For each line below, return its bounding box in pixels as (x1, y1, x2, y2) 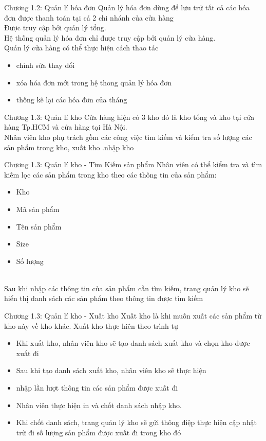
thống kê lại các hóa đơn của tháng (16, 94, 127, 105)
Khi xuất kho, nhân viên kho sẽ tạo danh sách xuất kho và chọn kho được (16, 338, 250, 348)
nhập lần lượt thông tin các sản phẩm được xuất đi (16, 382, 178, 393)
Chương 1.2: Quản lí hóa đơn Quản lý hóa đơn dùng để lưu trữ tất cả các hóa (4, 2, 250, 12)
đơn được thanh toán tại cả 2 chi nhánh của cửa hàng (4, 12, 174, 23)
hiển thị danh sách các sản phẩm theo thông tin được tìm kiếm (4, 293, 203, 304)
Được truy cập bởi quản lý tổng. (4, 22, 106, 33)
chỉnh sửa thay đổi (16, 59, 75, 70)
